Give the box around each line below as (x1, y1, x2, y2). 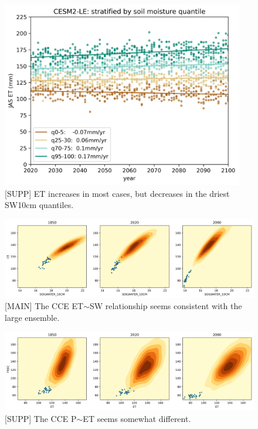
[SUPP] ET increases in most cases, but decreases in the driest (5, 187, 230, 199)
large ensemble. (5, 311, 60, 323)
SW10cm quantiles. (5, 199, 74, 211)
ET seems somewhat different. (83, 412, 191, 424)
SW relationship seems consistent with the (90, 300, 242, 312)
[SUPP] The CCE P (5, 412, 77, 424)
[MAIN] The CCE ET (5, 300, 84, 312)
